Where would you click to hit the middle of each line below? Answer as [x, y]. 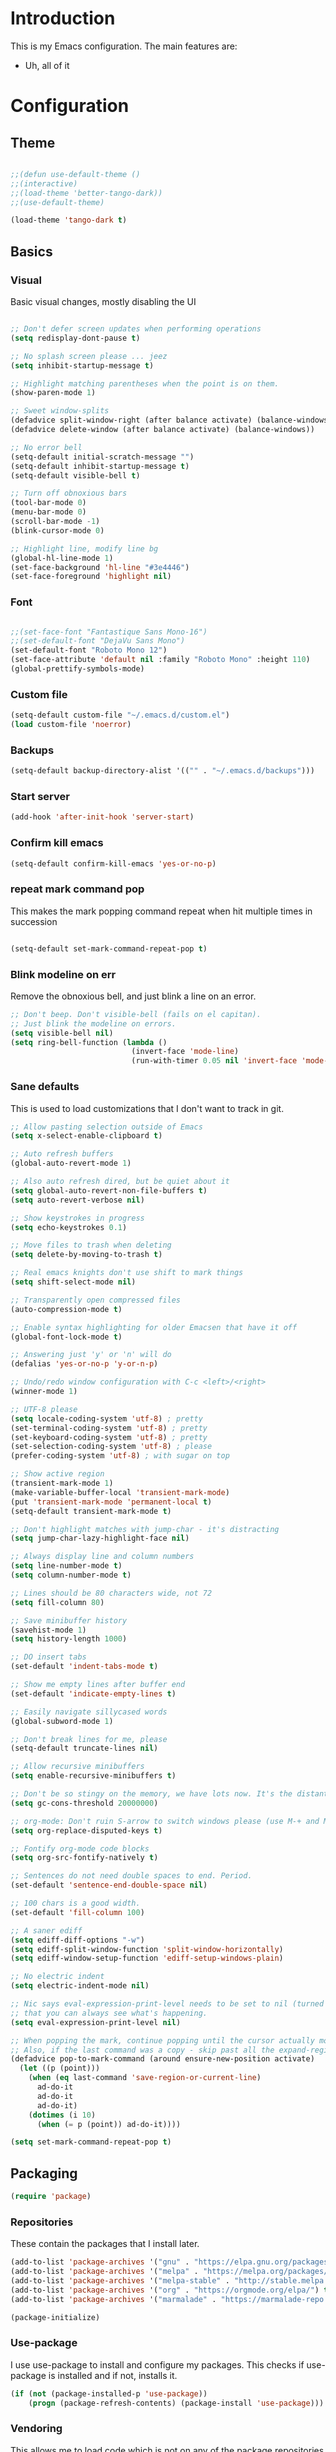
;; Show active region [57, 1474]
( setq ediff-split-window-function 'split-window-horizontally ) [147, 1949]
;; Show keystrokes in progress [77, 1218]
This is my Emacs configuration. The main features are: [124, 46]
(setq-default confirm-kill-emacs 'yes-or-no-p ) [113, 863]
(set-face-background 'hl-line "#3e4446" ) [100, 567]
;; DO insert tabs [48, 1657]
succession [34, 921]
